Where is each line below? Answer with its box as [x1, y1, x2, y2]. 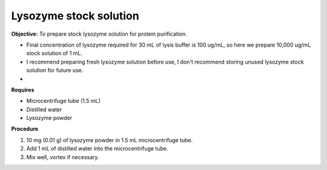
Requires [11, 86, 35, 93]
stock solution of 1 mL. [26, 50, 83, 57]
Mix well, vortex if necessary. [26, 153, 99, 160]
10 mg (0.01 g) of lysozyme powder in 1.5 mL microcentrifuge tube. [26, 136, 193, 143]
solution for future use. [26, 67, 84, 74]
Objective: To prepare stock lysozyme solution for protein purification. [11, 30, 187, 38]
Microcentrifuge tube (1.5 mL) [26, 97, 101, 105]
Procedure [11, 125, 39, 132]
